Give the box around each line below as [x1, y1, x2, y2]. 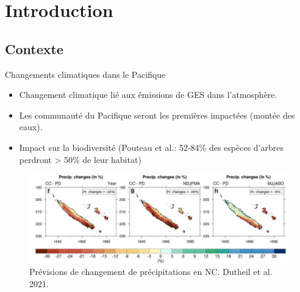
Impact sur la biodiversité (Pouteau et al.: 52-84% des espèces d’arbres [19, 141, 284, 153]
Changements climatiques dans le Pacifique [5, 68, 166, 80]
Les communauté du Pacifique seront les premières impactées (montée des [19, 108, 295, 121]
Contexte [5, 39, 63, 58]
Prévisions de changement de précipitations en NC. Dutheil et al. [29, 265, 273, 278]
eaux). [19, 120, 43, 133]
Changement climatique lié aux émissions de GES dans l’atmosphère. [19, 88, 277, 101]
